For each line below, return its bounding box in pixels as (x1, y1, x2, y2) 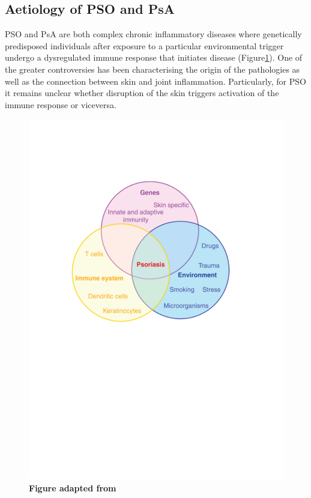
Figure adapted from (29, 481, 116, 494)
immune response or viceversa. (5, 98, 116, 111)
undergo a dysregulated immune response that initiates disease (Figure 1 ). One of (5, 51, 303, 64)
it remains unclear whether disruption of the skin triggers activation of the (5, 87, 279, 99)
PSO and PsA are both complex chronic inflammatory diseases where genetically (5, 28, 302, 40)
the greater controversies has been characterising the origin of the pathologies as (5, 62, 300, 75)
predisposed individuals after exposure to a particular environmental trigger (5, 39, 284, 52)
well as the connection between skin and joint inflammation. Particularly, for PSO (5, 74, 306, 87)
